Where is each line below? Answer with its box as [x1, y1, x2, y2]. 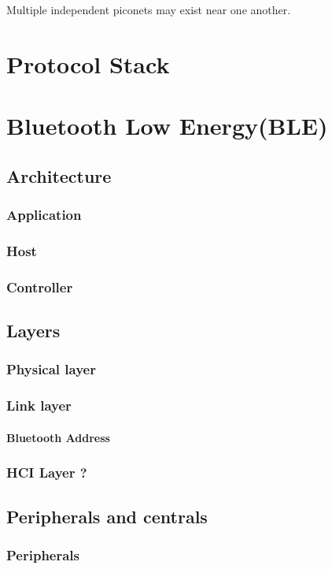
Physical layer [6, 359, 96, 379]
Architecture [6, 163, 112, 188]
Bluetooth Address [6, 429, 110, 445]
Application [6, 205, 82, 225]
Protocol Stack [6, 47, 170, 80]
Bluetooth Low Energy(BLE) [6, 110, 328, 142]
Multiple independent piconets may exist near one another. [6, 2, 291, 17]
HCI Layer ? [6, 463, 87, 482]
